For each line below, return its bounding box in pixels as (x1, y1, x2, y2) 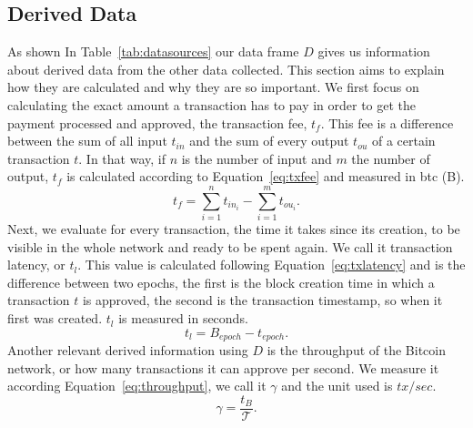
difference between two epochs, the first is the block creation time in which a (7, 272, 435, 291)
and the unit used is (281, 376, 393, 395)
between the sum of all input (7, 131, 167, 150)
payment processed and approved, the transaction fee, (7, 113, 307, 132)
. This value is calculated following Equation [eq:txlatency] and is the (77, 255, 466, 274)
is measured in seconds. (118, 309, 248, 328)
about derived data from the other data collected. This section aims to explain (7, 59, 445, 78)
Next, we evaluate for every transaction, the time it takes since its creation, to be (7, 219, 460, 239)
